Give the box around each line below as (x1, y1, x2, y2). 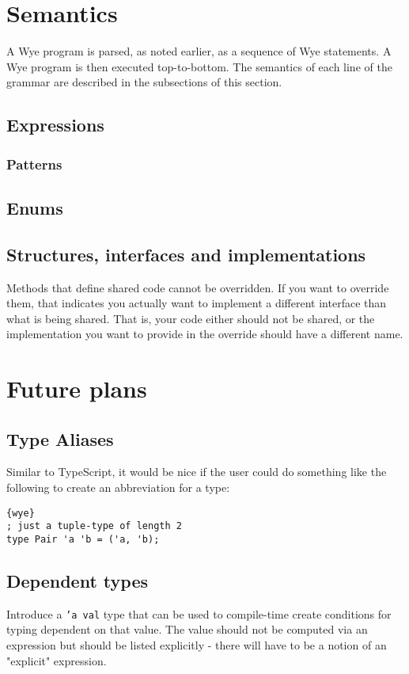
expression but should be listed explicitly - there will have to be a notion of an (6, 637, 387, 653)
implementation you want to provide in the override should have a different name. (6, 326, 403, 342)
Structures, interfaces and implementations (6, 242, 366, 266)
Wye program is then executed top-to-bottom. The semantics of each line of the (6, 58, 392, 74)
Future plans (6, 372, 147, 405)
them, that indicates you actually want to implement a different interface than (6, 295, 387, 311)
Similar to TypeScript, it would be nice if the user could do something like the (6, 463, 387, 480)
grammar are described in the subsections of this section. (6, 74, 282, 90)
